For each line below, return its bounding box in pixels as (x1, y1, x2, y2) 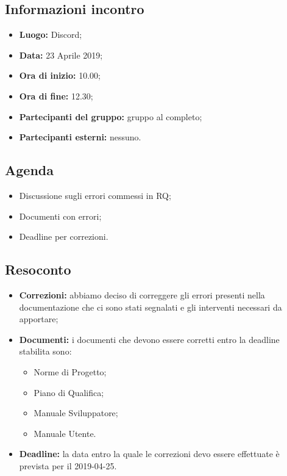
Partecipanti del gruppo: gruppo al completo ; (19, 110, 202, 123)
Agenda (5, 160, 54, 179)
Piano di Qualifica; (34, 386, 104, 398)
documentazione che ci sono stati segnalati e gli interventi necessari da (19, 300, 282, 313)
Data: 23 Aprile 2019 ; (19, 48, 103, 61)
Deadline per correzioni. (19, 230, 108, 243)
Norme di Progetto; (34, 365, 107, 378)
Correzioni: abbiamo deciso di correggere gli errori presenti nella (19, 288, 265, 301)
